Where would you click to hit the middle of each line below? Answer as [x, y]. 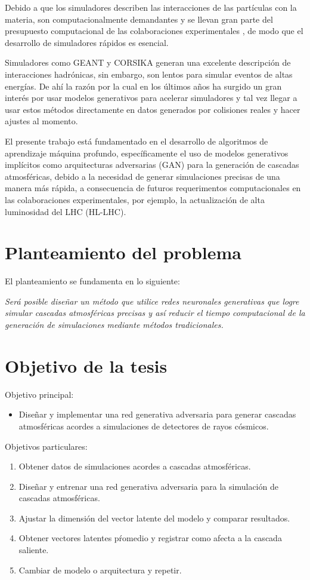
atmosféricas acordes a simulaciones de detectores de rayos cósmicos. [144, 426]
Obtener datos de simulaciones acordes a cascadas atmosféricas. [135, 466]
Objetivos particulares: [46, 446]
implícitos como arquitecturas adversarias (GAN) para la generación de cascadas [152, 165]
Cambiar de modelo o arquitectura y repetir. [100, 570]
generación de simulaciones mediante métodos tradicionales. [114, 324]
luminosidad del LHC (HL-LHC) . [66, 211]
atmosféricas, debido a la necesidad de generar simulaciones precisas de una [142, 176]
